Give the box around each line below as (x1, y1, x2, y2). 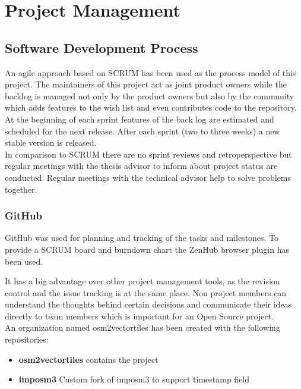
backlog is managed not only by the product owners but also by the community (5, 89, 294, 102)
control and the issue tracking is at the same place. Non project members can (5, 286, 287, 299)
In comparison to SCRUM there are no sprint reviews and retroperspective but (5, 148, 292, 160)
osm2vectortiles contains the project (18, 353, 159, 365)
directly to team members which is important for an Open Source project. (5, 309, 274, 322)
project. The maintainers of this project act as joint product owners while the (5, 78, 287, 90)
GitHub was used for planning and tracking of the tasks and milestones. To (5, 231, 279, 244)
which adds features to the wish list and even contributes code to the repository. (5, 101, 297, 114)
